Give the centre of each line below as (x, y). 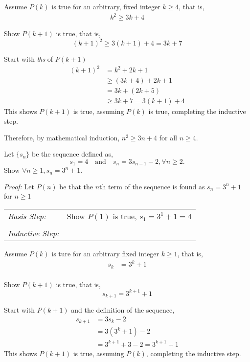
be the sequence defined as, (72, 154)
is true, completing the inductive (197, 111)
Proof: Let (19, 186)
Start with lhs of (29, 59)
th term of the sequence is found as (152, 186)
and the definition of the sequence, (123, 310)
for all (168, 137)
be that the (76, 186)
